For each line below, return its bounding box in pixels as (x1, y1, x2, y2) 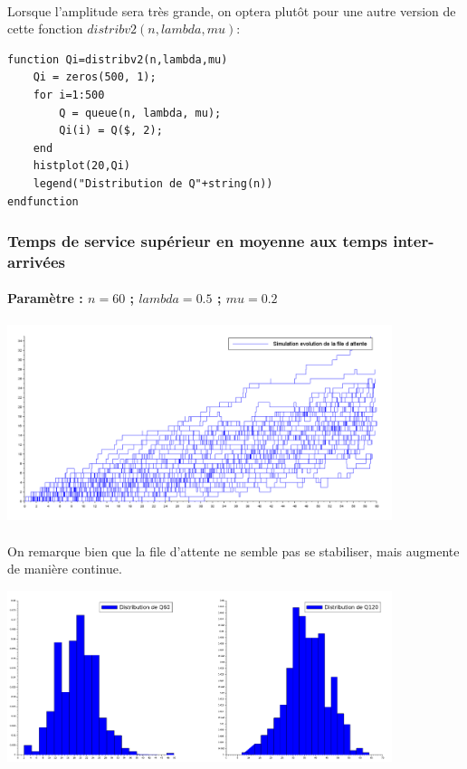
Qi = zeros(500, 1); (33, 71, 157, 84)
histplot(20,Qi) (33, 159, 131, 173)
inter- (393, 230, 434, 252)
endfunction (7, 195, 79, 208)
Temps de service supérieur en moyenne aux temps (7, 230, 388, 252)
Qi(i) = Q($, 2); (59, 124, 163, 138)
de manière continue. (7, 559, 122, 578)
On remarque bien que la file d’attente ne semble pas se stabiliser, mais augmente (7, 541, 460, 560)
